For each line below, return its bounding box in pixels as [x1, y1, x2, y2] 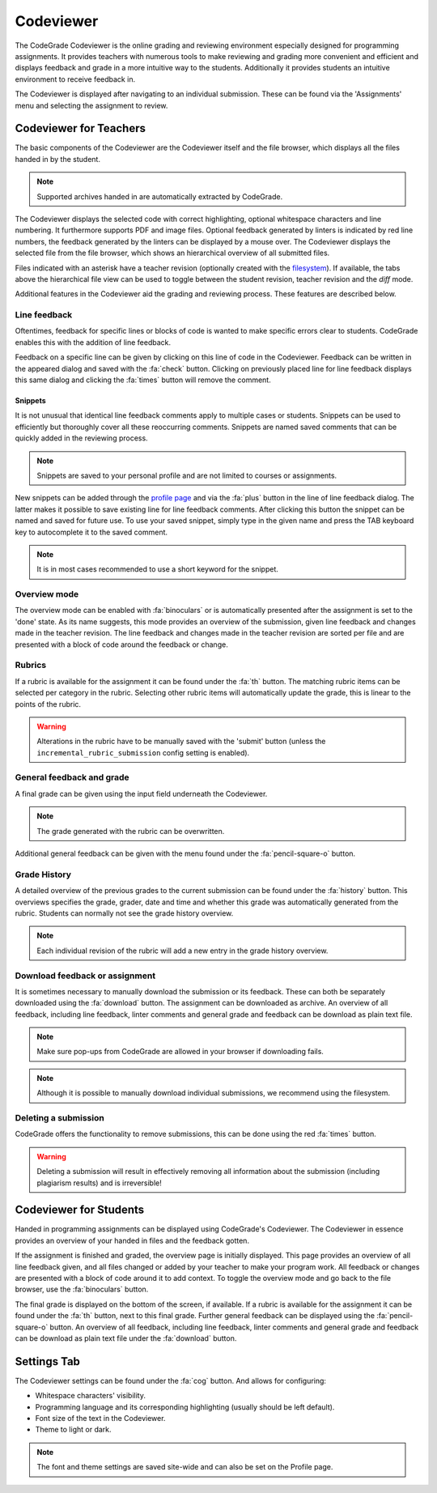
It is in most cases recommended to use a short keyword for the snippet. [36, 564, 279, 574]
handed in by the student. [15, 154, 101, 164]
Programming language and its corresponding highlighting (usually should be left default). [35, 1402, 335, 1412]
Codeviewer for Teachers [15, 121, 146, 135]
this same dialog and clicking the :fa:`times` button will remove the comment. [15, 375, 271, 385]
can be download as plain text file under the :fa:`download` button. [15, 1333, 237, 1343]
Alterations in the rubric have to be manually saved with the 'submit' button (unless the [36, 737, 326, 746]
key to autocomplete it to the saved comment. [15, 527, 168, 537]
